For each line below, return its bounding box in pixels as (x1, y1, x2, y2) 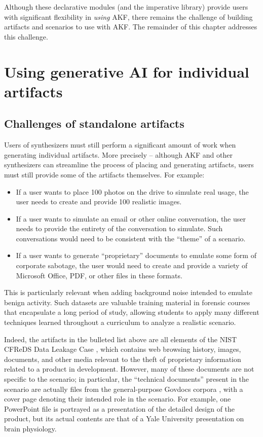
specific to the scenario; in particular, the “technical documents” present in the (4, 374, 249, 384)
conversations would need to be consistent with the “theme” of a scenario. (16, 233, 246, 243)
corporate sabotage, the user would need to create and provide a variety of (16, 260, 248, 271)
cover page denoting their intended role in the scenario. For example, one (4, 393, 231, 404)
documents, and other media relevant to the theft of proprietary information (4, 353, 241, 364)
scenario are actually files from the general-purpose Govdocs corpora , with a (4, 383, 243, 394)
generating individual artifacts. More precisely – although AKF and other (4, 149, 233, 160)
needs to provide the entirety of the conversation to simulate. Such (16, 223, 223, 234)
